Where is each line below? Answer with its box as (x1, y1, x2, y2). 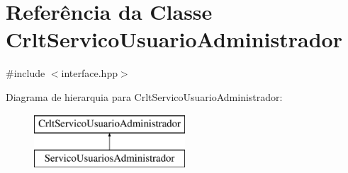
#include (6, 66, 45, 80)
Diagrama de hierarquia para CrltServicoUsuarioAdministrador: (6, 89, 283, 104)
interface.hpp (61, 66, 118, 80)
